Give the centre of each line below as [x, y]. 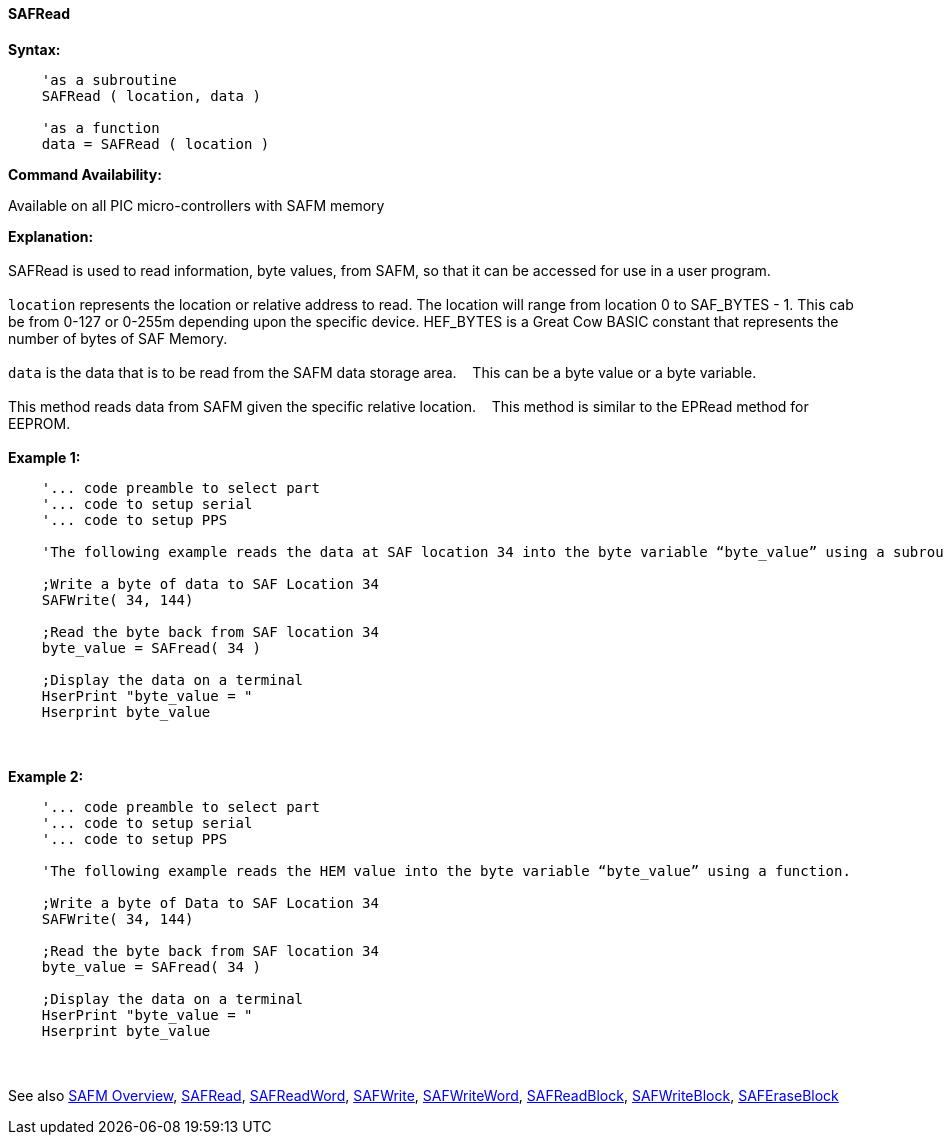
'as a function [100, 127]
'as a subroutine [109, 79]
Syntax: [34, 49]
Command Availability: [85, 174]
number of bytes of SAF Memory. [118, 338]
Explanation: [51, 236]
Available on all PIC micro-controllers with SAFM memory [196, 205]
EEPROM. [39, 423]
